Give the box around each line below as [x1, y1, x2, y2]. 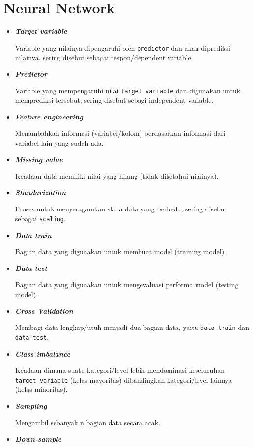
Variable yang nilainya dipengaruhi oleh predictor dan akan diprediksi [15, 42, 230, 53]
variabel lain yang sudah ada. [15, 138, 104, 148]
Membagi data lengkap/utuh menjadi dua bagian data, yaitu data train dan [15, 322, 249, 332]
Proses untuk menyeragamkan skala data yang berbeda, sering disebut [15, 204, 227, 214]
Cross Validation [15, 305, 73, 316]
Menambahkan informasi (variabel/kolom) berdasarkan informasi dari [15, 128, 225, 138]
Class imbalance [15, 348, 70, 358]
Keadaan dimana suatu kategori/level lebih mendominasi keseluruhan [15, 365, 225, 375]
